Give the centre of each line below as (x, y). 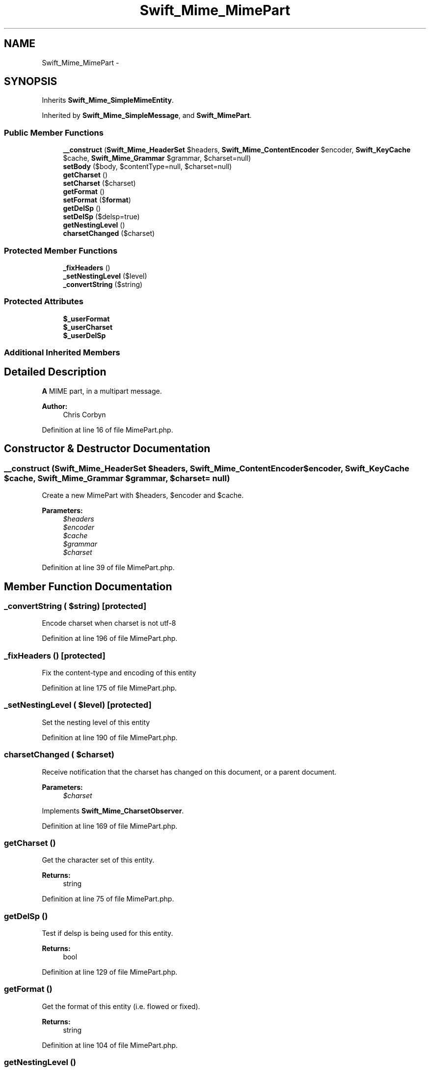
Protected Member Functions (61, 250)
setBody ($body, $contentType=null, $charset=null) (148, 167)
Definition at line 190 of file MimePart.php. (110, 737)
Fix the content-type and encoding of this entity (119, 673)
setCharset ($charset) (99, 183)
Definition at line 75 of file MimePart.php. (108, 899)
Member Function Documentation (88, 586)
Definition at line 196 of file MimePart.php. (110, 638)
